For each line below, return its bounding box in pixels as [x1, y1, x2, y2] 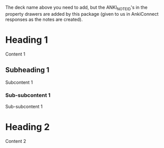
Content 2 [5, 138, 27, 144]
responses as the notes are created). [5, 16, 83, 22]
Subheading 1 [5, 66, 50, 74]
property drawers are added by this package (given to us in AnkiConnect [5, 11, 159, 17]
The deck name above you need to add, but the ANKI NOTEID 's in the [5, 5, 148, 12]
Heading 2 [5, 122, 50, 133]
